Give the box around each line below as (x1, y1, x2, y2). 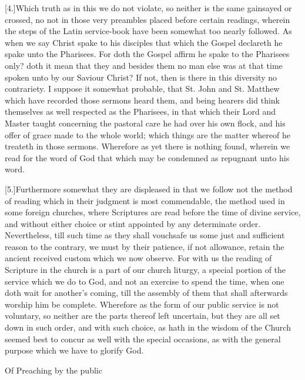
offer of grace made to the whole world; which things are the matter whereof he (5, 128, 290, 141)
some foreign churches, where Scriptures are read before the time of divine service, (5, 206, 301, 218)
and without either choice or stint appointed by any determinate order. (5, 217, 261, 229)
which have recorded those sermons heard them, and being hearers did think (5, 94, 280, 106)
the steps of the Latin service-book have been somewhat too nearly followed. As (5, 25, 292, 37)
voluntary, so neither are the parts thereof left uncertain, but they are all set (5, 309, 280, 322)
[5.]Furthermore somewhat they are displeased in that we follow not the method (5, 182, 293, 195)
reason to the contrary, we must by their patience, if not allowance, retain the (5, 240, 284, 252)
